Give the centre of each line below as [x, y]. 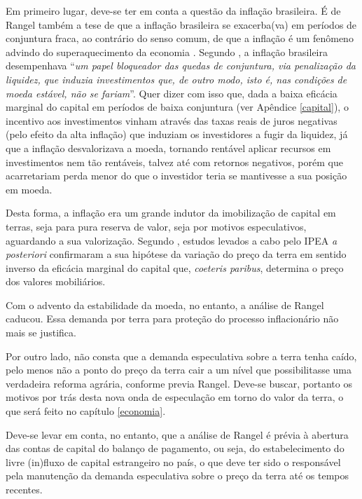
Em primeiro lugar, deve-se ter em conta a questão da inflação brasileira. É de [173, 11]
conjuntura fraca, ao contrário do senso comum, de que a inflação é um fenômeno [180, 38]
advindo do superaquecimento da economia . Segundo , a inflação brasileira [167, 52]
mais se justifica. [41, 333]
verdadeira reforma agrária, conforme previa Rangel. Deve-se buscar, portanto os [179, 383]
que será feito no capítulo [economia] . [86, 411]
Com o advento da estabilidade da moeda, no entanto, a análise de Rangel [165, 305]
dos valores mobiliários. [56, 281]
